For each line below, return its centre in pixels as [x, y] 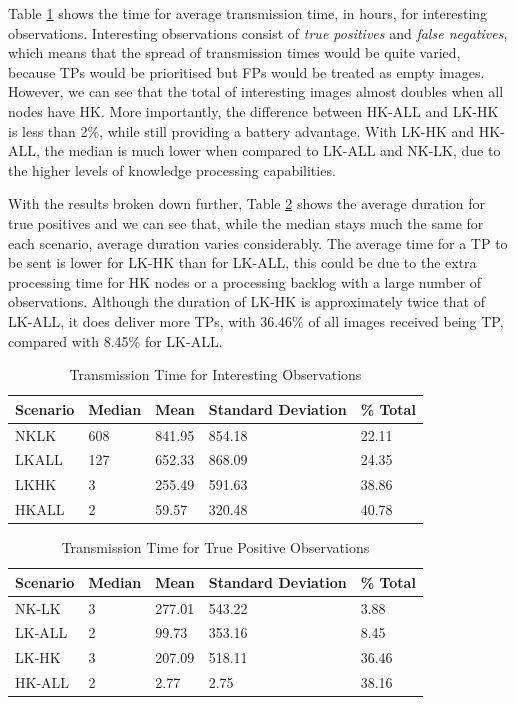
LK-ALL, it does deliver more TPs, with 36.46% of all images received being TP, [256, 320]
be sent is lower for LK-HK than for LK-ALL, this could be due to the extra [242, 262]
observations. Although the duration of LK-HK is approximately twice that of [246, 301]
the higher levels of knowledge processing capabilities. [172, 169]
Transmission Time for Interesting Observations [215, 374]
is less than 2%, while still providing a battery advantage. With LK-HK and [241, 130]
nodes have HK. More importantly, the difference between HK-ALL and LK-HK [253, 110]
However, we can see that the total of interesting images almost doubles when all [256, 91]
